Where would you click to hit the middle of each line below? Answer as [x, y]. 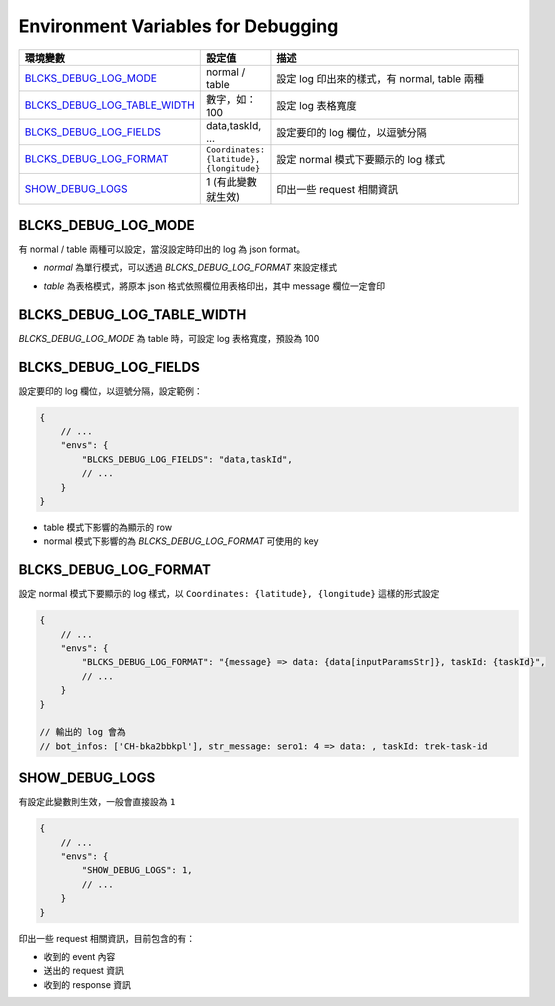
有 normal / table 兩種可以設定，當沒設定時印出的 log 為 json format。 [162, 249]
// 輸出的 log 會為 [83, 732]
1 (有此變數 [231, 182]
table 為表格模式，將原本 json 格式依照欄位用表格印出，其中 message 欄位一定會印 [214, 286]
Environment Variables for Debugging [178, 26]
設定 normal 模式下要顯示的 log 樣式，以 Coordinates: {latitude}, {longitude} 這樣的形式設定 [229, 594]
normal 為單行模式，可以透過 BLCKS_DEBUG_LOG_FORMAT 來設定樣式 [190, 267]
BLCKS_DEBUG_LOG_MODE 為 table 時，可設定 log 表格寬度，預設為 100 [169, 338]
